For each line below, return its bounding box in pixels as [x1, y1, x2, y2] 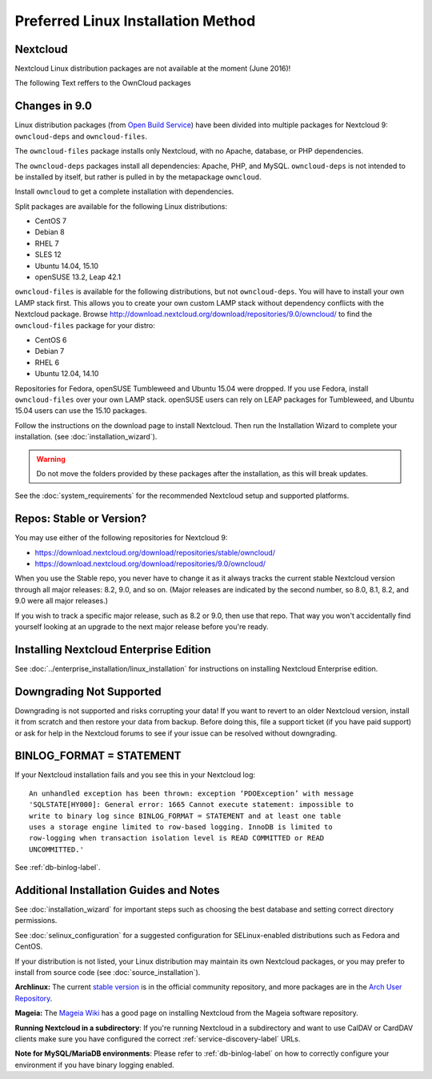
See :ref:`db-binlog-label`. [14, 863, 101, 872]
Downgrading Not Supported [14, 684, 162, 698]
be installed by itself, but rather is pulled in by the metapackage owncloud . [14, 172, 262, 182]
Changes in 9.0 [14, 99, 92, 113]
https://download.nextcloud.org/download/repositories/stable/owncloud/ [34, 548, 276, 557]
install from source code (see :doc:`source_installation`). [14, 968, 201, 977]
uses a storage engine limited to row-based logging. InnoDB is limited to [29, 823, 333, 832]
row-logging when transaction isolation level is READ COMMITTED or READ [29, 833, 325, 843]
